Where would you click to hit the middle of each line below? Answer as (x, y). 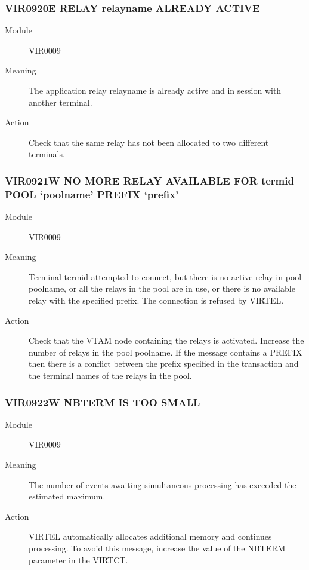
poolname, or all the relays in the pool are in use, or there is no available (162, 288)
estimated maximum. (67, 496)
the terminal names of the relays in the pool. (110, 376)
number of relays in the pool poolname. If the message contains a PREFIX (166, 352)
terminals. (47, 154)
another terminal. (61, 102)
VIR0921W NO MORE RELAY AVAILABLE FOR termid (149, 180)
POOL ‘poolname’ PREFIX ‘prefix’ (92, 194)
